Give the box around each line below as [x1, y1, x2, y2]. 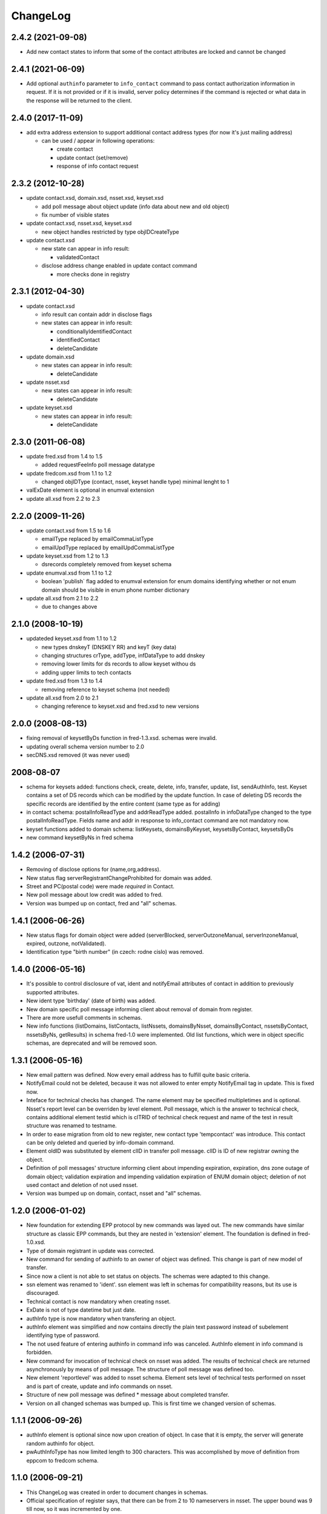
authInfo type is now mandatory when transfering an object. [26, 1315, 176, 1322]
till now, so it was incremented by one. [26, 1506, 122, 1513]
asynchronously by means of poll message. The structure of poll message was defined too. [26, 1366, 254, 1373]
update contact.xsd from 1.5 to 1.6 [26, 527, 111, 534]
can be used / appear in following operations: [41, 137, 155, 145]
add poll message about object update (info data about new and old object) [41, 203, 230, 210]
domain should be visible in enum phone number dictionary [41, 586, 190, 593]
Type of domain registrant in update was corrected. [26, 1247, 155, 1254]
